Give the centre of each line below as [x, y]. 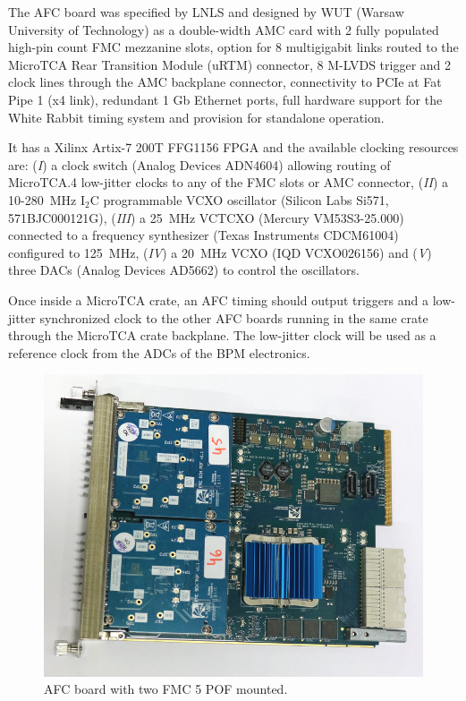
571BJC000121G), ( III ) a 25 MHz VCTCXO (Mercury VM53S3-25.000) [206, 217]
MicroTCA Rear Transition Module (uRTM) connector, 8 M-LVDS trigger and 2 [230, 64]
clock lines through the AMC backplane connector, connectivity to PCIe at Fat [225, 82]
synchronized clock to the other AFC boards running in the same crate [234, 317]
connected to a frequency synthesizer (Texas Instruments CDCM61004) [203, 235]
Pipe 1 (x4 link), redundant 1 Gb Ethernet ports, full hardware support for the [225, 99]
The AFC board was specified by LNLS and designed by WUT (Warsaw [206, 12]
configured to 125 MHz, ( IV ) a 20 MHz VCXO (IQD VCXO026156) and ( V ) [220, 252]
